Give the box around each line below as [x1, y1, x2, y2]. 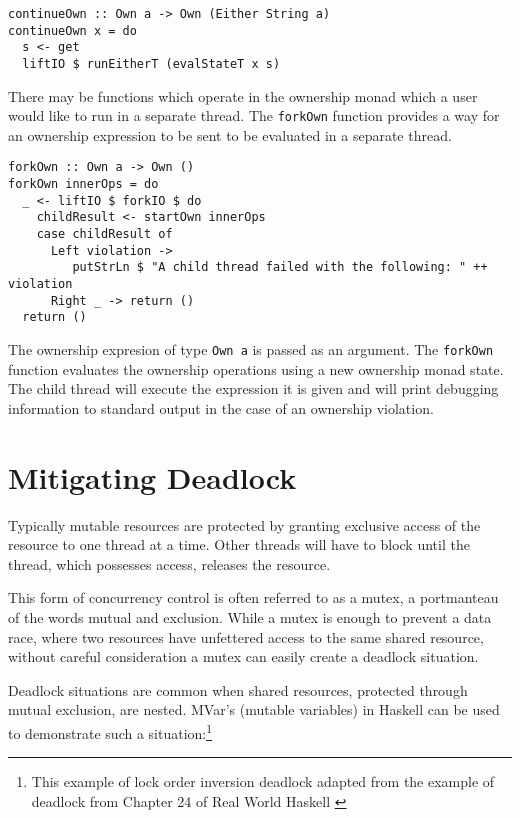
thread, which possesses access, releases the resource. [8, 553, 331, 574]
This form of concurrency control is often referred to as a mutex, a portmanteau [8, 587, 499, 608]
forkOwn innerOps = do [8, 177, 159, 192]
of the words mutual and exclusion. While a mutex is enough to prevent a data [8, 606, 492, 627]
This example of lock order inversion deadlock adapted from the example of [31, 771, 495, 792]
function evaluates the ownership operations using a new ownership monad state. [8, 358, 504, 379]
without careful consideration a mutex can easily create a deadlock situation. [8, 646, 479, 667]
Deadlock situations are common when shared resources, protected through [8, 679, 468, 700]
